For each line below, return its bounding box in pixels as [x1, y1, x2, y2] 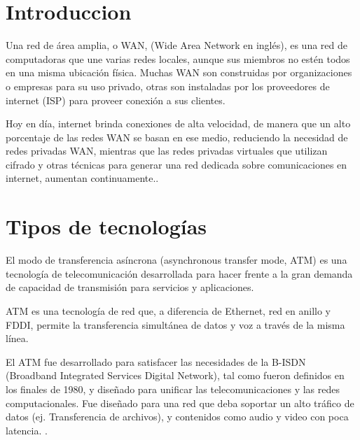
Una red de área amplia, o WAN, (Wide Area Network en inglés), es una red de [6, 38, 347, 52]
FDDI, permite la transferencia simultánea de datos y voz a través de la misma [6, 317, 345, 332]
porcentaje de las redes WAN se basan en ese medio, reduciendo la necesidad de [6, 129, 348, 144]
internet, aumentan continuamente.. [6, 171, 159, 185]
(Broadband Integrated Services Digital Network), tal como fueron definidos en [6, 368, 345, 383]
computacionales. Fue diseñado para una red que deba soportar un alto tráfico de [6, 395, 354, 410]
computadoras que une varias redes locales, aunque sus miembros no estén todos [6, 51, 350, 66]
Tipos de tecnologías [6, 212, 207, 241]
